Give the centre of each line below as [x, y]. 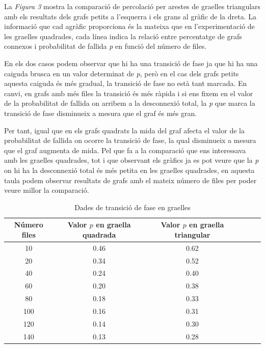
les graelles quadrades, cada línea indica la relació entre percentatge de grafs [123, 36]
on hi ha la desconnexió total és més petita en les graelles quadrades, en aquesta [129, 170]
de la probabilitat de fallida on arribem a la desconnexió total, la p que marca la [130, 103]
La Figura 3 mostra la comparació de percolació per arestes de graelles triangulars [132, 6]
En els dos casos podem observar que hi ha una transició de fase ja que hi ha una [131, 63]
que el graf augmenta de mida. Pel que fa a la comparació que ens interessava [125, 150]
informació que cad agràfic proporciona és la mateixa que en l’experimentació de [129, 26]
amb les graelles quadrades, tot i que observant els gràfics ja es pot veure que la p [131, 160]
